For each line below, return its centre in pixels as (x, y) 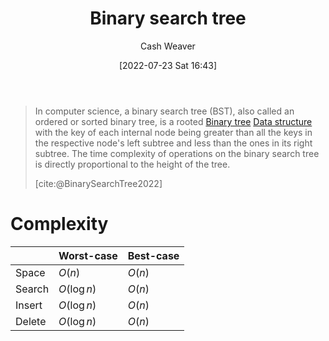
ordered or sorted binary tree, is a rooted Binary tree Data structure (173, 121)
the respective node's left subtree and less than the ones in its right (173, 143)
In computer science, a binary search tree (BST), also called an (164, 111)
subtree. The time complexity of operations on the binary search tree (177, 153)
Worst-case (88, 255)
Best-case (153, 255)
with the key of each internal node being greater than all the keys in (173, 132)
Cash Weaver (168, 46)
